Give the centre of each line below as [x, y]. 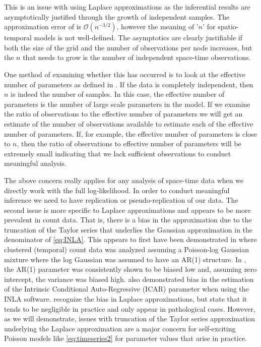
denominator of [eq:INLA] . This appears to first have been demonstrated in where [130, 239]
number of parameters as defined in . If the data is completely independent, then [129, 84]
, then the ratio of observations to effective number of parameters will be [129, 143]
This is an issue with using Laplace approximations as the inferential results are [127, 7]
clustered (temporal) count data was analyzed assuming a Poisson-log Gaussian [126, 249]
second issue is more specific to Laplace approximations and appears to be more [127, 210]
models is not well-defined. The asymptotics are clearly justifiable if [138, 38]
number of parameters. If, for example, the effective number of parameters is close [130, 133]
